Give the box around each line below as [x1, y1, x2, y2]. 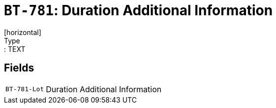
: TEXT [4, 44, 26, 53]
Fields [4, 62, 34, 74]
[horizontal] [4, 28, 41, 36]
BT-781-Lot [5, 85, 44, 93]
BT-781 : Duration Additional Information [4, 2, 273, 19]
